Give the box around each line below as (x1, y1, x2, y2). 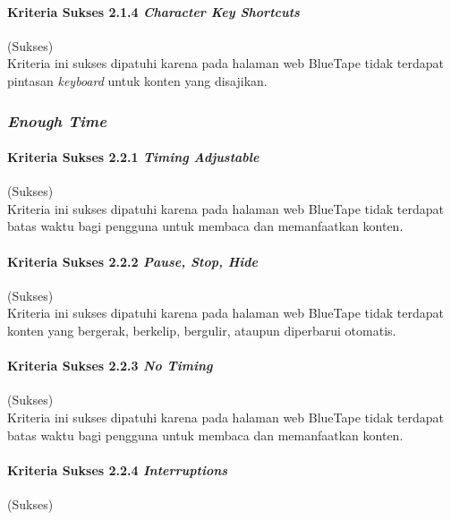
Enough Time (7, 109, 106, 132)
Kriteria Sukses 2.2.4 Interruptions (7, 460, 228, 479)
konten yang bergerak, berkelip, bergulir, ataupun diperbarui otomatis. (7, 320, 396, 339)
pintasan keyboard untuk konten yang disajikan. (7, 71, 268, 90)
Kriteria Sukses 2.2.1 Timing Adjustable (7, 148, 260, 166)
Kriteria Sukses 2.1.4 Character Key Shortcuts (7, 2, 300, 21)
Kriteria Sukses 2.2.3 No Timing (7, 356, 213, 375)
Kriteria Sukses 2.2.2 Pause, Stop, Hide (7, 251, 259, 270)
